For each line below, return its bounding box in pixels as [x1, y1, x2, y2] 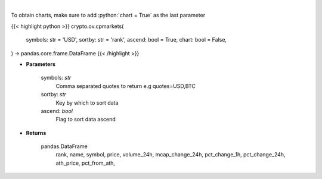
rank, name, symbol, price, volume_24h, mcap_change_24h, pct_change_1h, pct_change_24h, [55, 151, 286, 158]
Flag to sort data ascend [55, 116, 116, 123]
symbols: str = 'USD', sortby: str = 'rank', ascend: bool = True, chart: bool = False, [26, 36, 227, 43]
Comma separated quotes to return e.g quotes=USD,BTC [55, 82, 196, 89]
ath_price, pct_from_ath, [55, 159, 116, 167]
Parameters [26, 60, 56, 68]
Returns [26, 129, 47, 136]
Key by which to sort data [55, 99, 119, 106]
